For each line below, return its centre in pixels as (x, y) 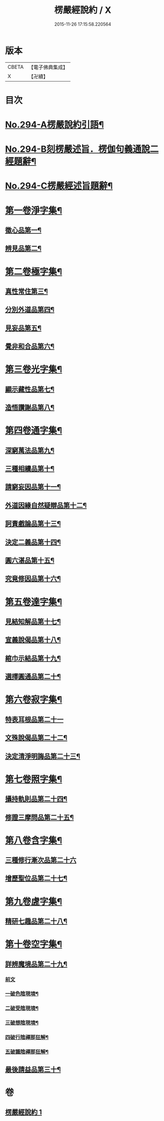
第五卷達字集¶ (34, 602)
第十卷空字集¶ (34, 944)
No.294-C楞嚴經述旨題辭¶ (59, 186)
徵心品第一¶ (23, 230)
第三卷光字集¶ (34, 369)
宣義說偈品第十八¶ (33, 640)
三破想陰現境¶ (22, 1023)
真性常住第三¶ (27, 291)
